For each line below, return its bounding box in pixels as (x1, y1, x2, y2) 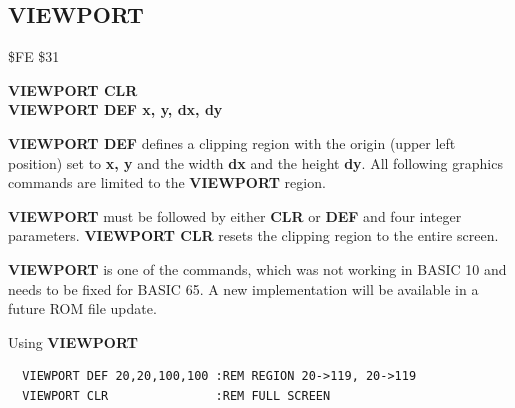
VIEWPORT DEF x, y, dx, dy (8, 99, 223, 120)
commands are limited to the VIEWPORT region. (8, 172, 326, 193)
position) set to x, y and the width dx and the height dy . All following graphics (8, 152, 503, 173)
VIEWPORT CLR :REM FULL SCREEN (22, 388, 331, 403)
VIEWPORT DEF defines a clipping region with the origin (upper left (8, 132, 456, 153)
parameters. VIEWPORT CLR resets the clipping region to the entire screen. (8, 225, 499, 246)
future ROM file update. (8, 298, 157, 319)
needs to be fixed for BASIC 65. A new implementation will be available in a (8, 278, 479, 299)
